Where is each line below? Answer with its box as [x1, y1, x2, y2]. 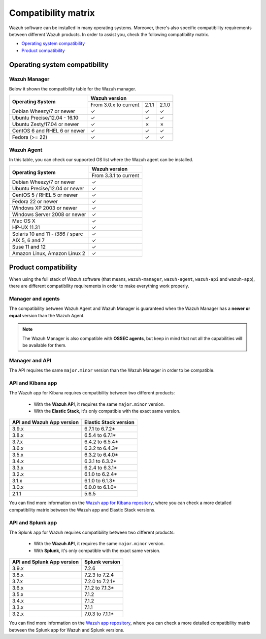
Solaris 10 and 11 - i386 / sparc [12, 230, 83, 237]
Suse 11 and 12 [12, 244, 46, 251]
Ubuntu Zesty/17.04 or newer [12, 121, 79, 128]
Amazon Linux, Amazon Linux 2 [12, 250, 86, 257]
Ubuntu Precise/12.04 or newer [12, 185, 85, 192]
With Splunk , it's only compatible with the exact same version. [33, 548, 161, 554]
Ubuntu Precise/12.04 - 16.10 [12, 114, 79, 121]
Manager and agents [9, 296, 60, 302]
